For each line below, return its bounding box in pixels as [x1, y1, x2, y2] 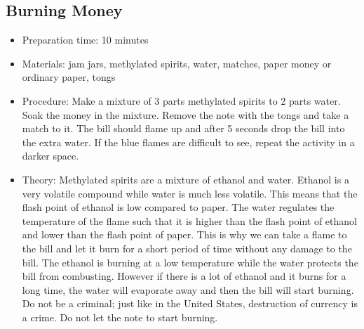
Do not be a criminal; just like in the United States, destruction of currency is [22, 296, 358, 311]
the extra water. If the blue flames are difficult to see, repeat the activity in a [22, 134, 355, 149]
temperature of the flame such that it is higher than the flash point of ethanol [22, 213, 357, 228]
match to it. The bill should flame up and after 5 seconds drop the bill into [22, 121, 345, 136]
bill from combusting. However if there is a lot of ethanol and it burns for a [22, 269, 346, 283]
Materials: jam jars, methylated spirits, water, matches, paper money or [22, 56, 332, 70]
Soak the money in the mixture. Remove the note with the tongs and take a [22, 107, 349, 122]
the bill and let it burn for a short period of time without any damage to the [22, 240, 352, 255]
